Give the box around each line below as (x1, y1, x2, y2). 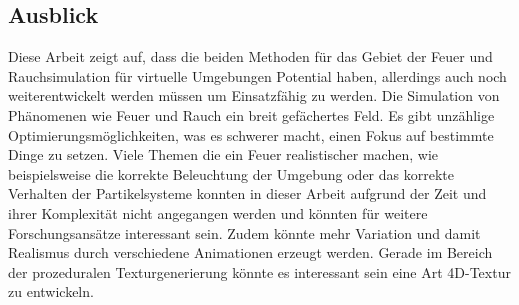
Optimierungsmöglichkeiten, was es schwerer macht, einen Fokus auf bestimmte (8, 124, 494, 145)
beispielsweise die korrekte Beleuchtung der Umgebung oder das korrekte (8, 163, 454, 184)
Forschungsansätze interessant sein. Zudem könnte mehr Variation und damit (8, 222, 481, 243)
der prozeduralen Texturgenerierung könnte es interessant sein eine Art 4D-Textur (8, 261, 511, 282)
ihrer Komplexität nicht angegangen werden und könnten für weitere (8, 202, 428, 223)
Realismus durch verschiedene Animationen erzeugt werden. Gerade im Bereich (8, 242, 493, 263)
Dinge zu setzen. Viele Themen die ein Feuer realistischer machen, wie (8, 144, 438, 165)
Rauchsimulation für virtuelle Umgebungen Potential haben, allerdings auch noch (8, 65, 507, 86)
